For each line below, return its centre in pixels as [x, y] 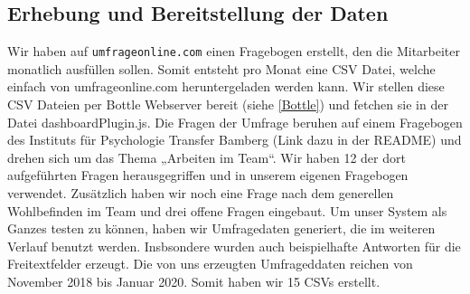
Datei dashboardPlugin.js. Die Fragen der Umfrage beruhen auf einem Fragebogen [235, 122]
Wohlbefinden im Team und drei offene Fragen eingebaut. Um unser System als [227, 210]
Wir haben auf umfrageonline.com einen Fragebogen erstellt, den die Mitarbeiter [234, 51]
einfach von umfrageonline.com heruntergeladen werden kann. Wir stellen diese [226, 86]
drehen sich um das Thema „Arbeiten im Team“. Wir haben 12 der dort [207, 157]
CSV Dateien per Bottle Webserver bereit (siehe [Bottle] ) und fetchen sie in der [228, 104]
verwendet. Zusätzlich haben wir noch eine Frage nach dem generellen [201, 193]
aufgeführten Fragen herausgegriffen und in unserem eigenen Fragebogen [208, 175]
